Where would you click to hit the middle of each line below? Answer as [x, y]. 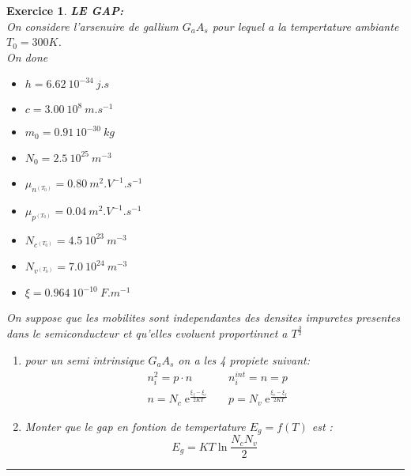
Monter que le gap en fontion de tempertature [135, 426]
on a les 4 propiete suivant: [244, 359]
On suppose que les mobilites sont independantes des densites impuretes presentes [204, 317]
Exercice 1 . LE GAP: [65, 10]
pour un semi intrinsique [85, 359]
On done [27, 57]
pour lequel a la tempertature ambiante [305, 26]
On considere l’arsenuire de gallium [92, 26]
